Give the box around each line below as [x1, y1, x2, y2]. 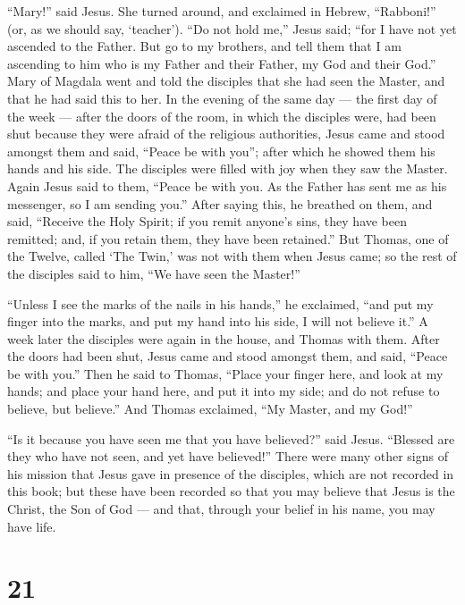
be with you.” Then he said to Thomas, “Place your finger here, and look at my [7, 364, 444, 382]
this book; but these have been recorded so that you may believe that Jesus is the [7, 482, 455, 500]
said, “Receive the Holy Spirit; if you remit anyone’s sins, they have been [7, 212, 408, 231]
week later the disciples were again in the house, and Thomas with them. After [7, 329, 440, 348]
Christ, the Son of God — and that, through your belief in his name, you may [7, 500, 435, 518]
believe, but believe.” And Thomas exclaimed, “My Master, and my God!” [7, 399, 413, 418]
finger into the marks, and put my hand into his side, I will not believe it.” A [7, 312, 428, 331]
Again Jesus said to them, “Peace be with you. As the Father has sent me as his [7, 176, 447, 195]
